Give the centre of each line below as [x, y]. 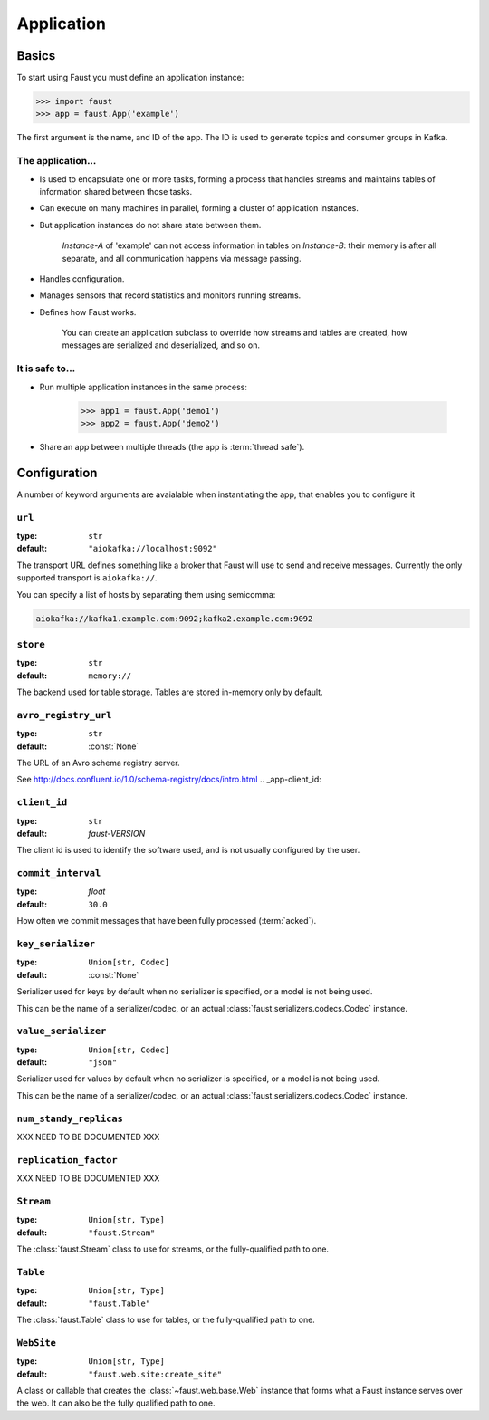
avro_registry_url [64, 715]
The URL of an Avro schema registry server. [98, 763]
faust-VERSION [117, 833]
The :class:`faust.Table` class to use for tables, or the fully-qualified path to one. [166, 1319]
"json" [103, 1063]
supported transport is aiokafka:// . [87, 578]
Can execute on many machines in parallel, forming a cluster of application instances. [199, 208]
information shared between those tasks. [116, 191]
